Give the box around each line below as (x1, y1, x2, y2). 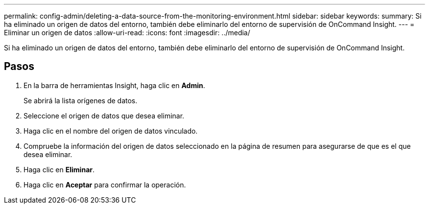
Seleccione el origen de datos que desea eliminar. (24, 111, 185, 120)
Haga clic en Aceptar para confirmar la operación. (24, 180, 186, 189)
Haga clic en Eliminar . (24, 165, 95, 174)
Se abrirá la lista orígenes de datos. (24, 96, 138, 105)
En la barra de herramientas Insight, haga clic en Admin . (24, 81, 205, 90)
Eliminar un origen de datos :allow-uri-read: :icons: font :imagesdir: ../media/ (4, 28, 250, 37)
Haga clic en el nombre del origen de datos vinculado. (24, 126, 198, 135)
